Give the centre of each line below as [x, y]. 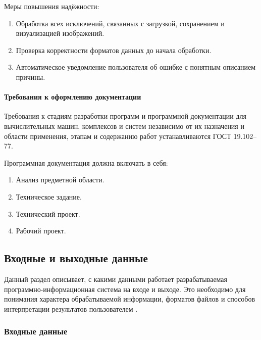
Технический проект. [48, 213]
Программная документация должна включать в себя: [86, 162]
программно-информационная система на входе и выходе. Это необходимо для [125, 289]
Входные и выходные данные [76, 258]
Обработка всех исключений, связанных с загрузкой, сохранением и [120, 23]
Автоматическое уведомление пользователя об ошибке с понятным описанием [136, 67]
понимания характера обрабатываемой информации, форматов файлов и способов [130, 299]
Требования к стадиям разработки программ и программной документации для [125, 116]
